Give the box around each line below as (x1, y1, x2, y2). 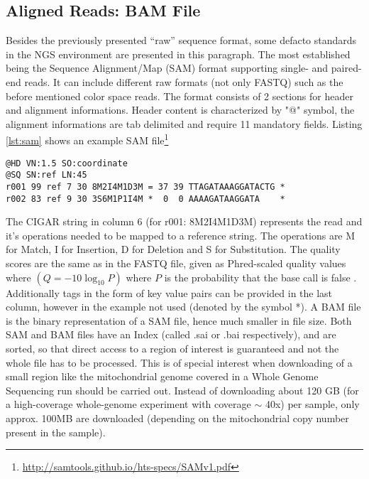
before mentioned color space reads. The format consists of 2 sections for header (6, 88, 353, 103)
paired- (331, 60, 362, 75)
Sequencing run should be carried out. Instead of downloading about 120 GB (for (6, 382, 359, 397)
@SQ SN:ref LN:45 (6, 170, 87, 181)
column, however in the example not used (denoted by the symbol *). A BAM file (6, 299, 361, 314)
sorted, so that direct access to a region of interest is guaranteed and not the (6, 340, 339, 355)
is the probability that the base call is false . (164, 269, 357, 284)
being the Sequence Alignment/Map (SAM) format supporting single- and (6, 60, 329, 75)
